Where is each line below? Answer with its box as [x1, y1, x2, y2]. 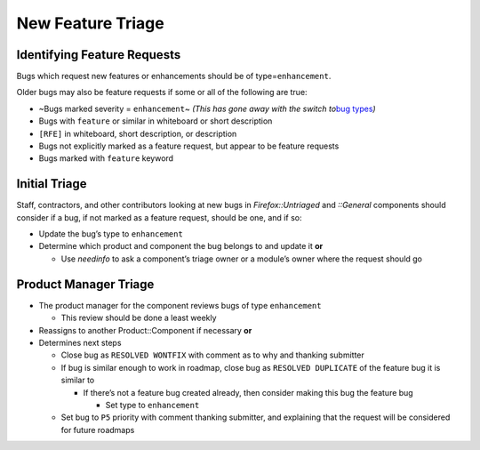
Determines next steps [38, 337, 122, 348]
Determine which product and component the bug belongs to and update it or [38, 241, 324, 252]
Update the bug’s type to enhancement [38, 229, 184, 239]
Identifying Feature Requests [16, 47, 181, 62]
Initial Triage [16, 176, 88, 191]
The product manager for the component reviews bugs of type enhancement [38, 300, 322, 310]
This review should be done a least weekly [60, 312, 217, 324]
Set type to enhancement [105, 399, 200, 410]
